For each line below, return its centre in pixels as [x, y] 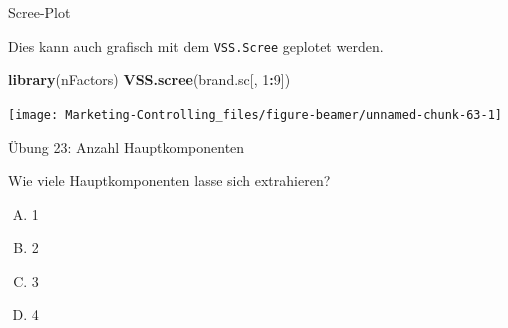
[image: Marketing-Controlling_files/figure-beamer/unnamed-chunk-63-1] [255, 114]
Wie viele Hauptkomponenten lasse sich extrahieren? [169, 180]
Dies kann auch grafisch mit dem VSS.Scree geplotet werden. [196, 45]
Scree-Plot [39, 12]
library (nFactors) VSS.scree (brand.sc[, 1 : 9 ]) [149, 79]
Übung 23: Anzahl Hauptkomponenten [126, 146]
